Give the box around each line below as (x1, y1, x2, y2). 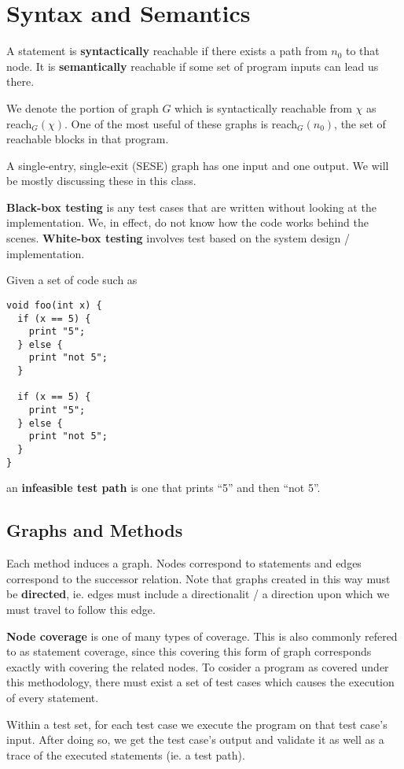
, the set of (334, 115, 386, 131)
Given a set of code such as (6, 272, 138, 288)
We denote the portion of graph (6, 99, 159, 116)
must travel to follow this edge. (6, 601, 156, 617)
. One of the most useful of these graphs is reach (64, 115, 298, 131)
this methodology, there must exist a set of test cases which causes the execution (6, 674, 395, 690)
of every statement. (6, 689, 99, 705)
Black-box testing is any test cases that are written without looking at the (6, 198, 376, 215)
